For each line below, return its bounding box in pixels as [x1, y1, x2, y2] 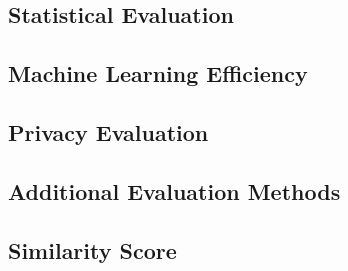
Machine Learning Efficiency [8, 58, 308, 89]
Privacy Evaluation [8, 116, 209, 147]
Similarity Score [8, 234, 177, 265]
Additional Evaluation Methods [8, 175, 341, 206]
